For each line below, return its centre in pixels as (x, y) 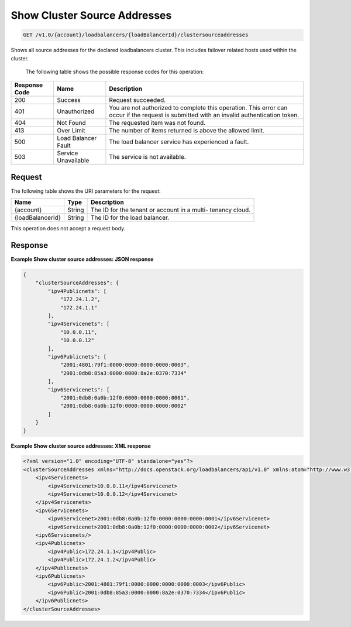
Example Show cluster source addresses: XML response (81, 446)
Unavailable (73, 161)
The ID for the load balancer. (130, 218)
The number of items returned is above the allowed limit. (187, 131)
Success (69, 100)
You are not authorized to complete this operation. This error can (198, 108)
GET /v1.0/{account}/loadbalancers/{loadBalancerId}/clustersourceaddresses (136, 35)
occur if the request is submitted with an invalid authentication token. (204, 115)
